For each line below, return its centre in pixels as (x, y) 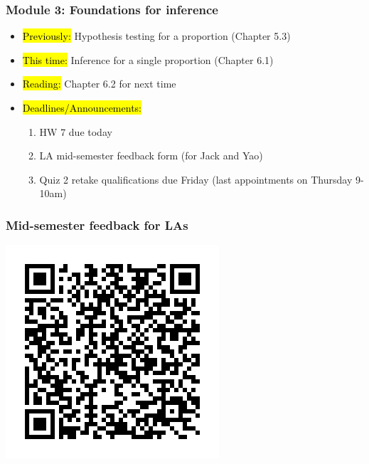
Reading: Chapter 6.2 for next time (99, 84)
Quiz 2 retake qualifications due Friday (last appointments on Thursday (196, 179)
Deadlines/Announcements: (82, 107)
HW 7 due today (76, 131)
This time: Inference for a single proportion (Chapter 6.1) (148, 59)
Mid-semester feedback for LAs (97, 225)
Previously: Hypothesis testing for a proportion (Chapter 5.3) (156, 36)
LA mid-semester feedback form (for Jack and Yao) (151, 155)
